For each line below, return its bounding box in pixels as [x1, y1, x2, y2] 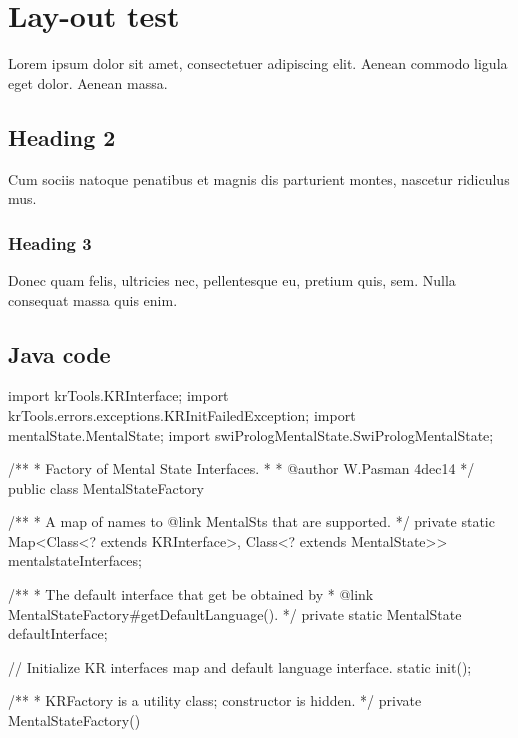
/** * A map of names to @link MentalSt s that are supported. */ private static [8, 511, 495, 532]
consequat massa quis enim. [8, 289, 178, 310]
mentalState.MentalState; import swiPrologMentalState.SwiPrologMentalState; [8, 424, 494, 445]
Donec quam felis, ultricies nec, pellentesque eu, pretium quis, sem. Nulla [8, 269, 456, 290]
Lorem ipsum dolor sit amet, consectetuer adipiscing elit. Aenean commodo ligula [8, 53, 508, 74]
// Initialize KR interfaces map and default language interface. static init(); [8, 656, 472, 677]
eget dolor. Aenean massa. [8, 72, 168, 93]
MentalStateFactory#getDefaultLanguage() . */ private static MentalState [8, 603, 462, 624]
